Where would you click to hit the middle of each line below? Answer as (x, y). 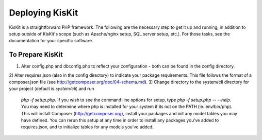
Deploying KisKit (43, 13)
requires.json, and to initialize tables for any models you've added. (87, 127)
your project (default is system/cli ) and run (51, 89)
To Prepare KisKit (36, 55)
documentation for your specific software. (51, 41)
